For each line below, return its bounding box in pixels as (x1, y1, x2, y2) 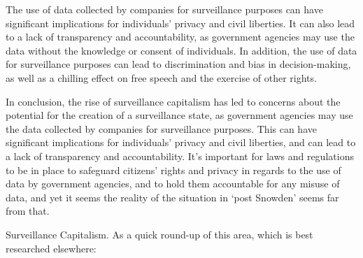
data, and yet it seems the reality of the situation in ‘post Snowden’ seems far (6, 189, 339, 204)
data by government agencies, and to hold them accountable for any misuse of (6, 176, 340, 191)
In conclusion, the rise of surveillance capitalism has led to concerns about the (6, 94, 341, 108)
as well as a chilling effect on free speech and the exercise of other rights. (6, 70, 317, 85)
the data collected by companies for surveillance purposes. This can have (6, 121, 317, 136)
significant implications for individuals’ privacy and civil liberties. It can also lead (6, 15, 355, 30)
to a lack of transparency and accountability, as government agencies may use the (6, 29, 355, 44)
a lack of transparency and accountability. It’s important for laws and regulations (6, 148, 354, 163)
